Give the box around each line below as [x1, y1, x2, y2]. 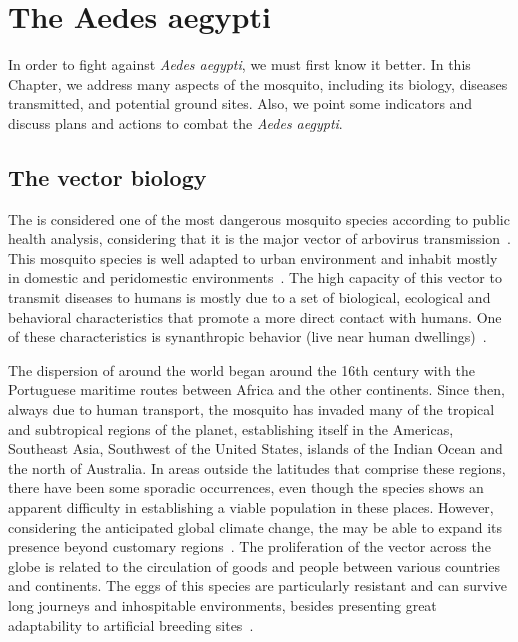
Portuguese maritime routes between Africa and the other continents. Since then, [8, 379, 505, 400]
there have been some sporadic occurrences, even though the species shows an [8, 477, 484, 498]
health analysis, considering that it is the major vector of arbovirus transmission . [8, 228, 511, 249]
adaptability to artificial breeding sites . [8, 614, 254, 635]
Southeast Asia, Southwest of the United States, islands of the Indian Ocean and [8, 438, 503, 459]
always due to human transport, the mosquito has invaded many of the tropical [8, 399, 495, 420]
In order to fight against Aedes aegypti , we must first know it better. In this [8, 54, 471, 75]
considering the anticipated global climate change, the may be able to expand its [8, 516, 503, 537]
